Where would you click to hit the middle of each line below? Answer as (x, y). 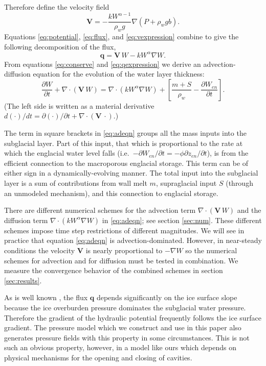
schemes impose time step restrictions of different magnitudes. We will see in (124, 230)
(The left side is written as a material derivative (79, 105)
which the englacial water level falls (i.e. (67, 153)
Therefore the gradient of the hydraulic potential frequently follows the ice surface (133, 317)
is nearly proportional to (124, 250)
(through (239, 182)
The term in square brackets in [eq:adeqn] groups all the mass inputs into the (125, 133)
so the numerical (211, 250)
